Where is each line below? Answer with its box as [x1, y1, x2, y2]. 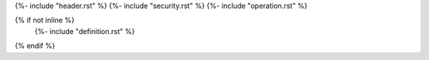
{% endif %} [14, 41, 56, 51]
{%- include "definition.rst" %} [34, 26, 135, 36]
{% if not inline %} [14, 16, 75, 25]
